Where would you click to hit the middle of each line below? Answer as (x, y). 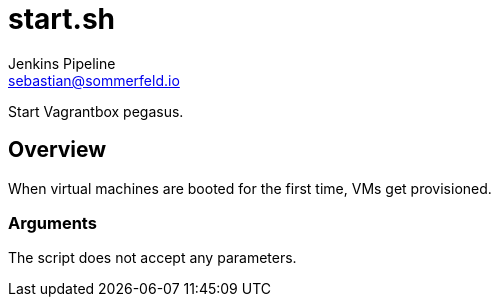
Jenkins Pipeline (62, 63)
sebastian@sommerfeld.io (94, 80)
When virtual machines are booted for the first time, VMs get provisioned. (250, 188)
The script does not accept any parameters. (152, 258)
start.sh (61, 19)
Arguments (52, 222)
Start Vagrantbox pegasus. (96, 111)
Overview (57, 150)
